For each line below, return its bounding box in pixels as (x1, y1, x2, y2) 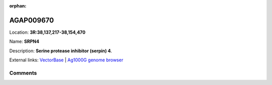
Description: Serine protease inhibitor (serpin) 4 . (9, 48, 112, 54)
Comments (9, 69, 37, 76)
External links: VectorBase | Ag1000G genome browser (9, 57, 123, 63)
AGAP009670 (9, 16, 54, 25)
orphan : (9, 3, 27, 9)
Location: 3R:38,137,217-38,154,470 (9, 29, 86, 35)
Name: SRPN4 (9, 38, 40, 45)
